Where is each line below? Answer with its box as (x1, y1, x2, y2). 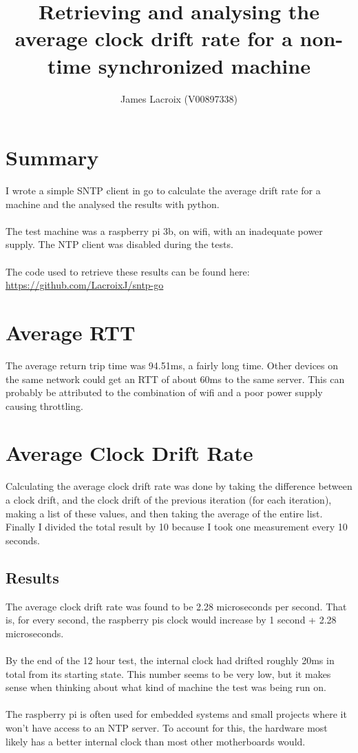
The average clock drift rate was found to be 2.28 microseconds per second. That (6, 599, 347, 613)
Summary (6, 143, 99, 172)
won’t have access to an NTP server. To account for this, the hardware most (6, 720, 328, 734)
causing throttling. (6, 398, 83, 413)
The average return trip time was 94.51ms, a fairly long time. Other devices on (6, 358, 339, 372)
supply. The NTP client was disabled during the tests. (6, 237, 233, 251)
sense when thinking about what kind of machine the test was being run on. (6, 680, 326, 694)
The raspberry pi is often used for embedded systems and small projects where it (6, 707, 347, 721)
